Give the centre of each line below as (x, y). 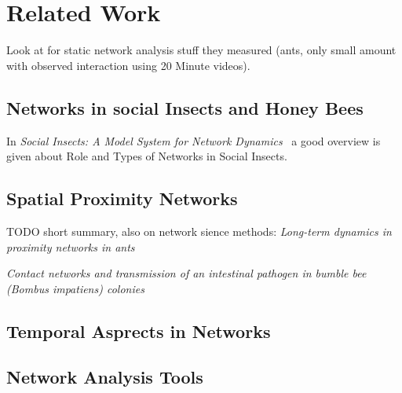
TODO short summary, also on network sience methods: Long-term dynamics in (199, 231)
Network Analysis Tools (105, 377)
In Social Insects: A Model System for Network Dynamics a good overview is (194, 140)
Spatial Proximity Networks (122, 198)
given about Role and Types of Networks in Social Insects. (147, 156)
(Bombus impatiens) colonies (75, 288)
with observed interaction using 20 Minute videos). (128, 65)
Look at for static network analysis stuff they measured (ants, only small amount (201, 50)
